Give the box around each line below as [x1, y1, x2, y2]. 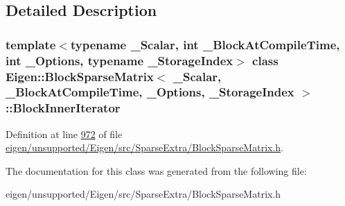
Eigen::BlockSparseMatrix [6, 67, 154, 85]
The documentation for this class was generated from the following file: [6, 163, 307, 178]
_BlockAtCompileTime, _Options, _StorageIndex [6, 83, 294, 101]
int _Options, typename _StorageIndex [6, 51, 233, 69]
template [6, 35, 56, 53]
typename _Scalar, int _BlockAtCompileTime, [70, 35, 340, 53]
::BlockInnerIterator [6, 99, 121, 117]
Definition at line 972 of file [6, 126, 123, 141]
